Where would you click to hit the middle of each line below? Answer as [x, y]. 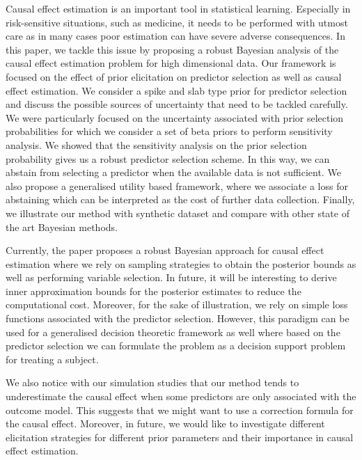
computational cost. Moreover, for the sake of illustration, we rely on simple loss [177, 304]
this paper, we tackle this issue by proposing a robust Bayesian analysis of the [172, 49]
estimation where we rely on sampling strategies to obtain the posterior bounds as [181, 263]
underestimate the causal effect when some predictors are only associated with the [181, 396]
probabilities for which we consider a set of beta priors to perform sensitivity [169, 131]
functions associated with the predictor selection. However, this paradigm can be [178, 318]
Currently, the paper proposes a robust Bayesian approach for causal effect [165, 250]
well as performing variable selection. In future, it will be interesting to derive [171, 277]
